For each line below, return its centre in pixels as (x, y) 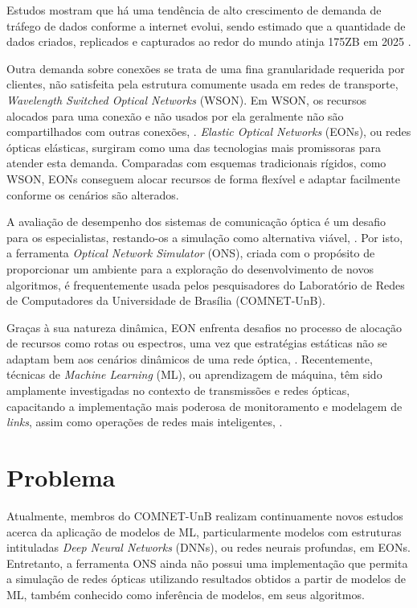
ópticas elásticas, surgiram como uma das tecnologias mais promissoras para (194, 147)
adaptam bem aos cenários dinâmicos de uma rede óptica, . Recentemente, (190, 358)
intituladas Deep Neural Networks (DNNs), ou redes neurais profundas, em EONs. (208, 547)
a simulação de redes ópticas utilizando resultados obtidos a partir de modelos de (206, 579)
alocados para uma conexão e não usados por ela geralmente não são (175, 115)
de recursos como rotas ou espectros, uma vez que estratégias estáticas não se (197, 343)
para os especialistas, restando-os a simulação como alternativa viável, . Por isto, (205, 237)
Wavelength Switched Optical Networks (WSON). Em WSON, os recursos (187, 99)
